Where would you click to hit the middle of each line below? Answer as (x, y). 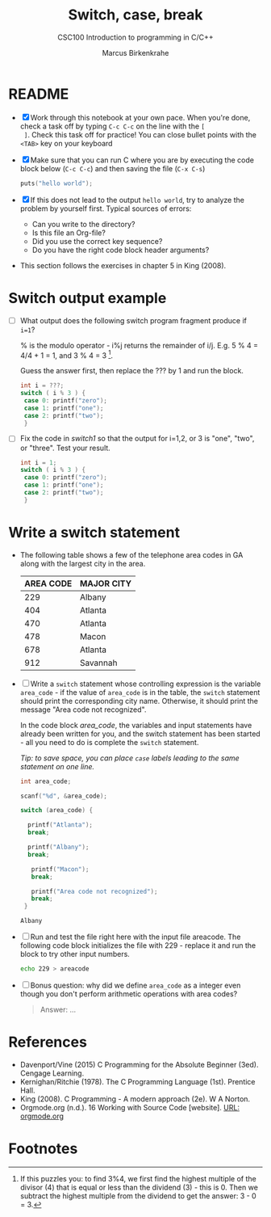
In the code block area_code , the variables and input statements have (136, 725)
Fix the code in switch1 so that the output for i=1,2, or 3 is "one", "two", (137, 439)
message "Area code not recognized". (83, 710)
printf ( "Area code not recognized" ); (94, 891)
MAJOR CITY (105, 583)
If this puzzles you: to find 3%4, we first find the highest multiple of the (138, 1178)
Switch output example (88, 298)
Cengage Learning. (52, 1073)
